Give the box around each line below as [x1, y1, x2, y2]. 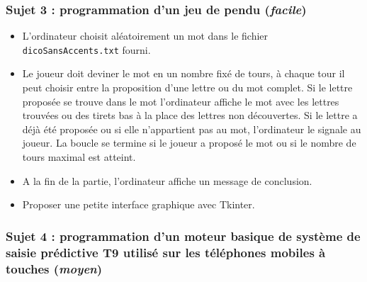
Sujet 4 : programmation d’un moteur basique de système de [6, 227, 361, 244]
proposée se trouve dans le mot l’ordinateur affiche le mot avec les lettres [22, 94, 339, 108]
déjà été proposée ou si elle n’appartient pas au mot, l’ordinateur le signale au [22, 121, 361, 136]
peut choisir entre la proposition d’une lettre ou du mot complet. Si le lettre [22, 80, 353, 95]
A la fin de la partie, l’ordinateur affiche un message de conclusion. [22, 173, 312, 188]
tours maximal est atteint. [22, 150, 136, 164]
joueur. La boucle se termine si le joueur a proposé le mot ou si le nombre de [22, 135, 356, 150]
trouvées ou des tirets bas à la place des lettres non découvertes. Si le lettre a [22, 108, 358, 123]
